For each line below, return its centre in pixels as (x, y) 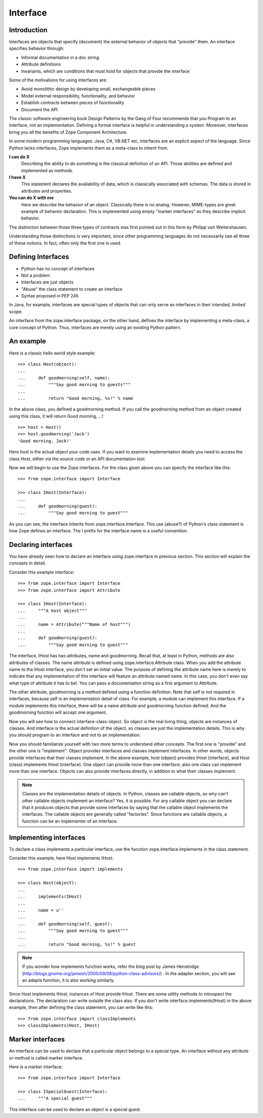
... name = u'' (41, 910)
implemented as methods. (47, 170)
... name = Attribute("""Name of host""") (74, 624)
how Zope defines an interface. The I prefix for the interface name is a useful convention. (99, 531)
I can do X (19, 157)
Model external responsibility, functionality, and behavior (78, 96)
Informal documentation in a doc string (60, 57)
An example (28, 341)
